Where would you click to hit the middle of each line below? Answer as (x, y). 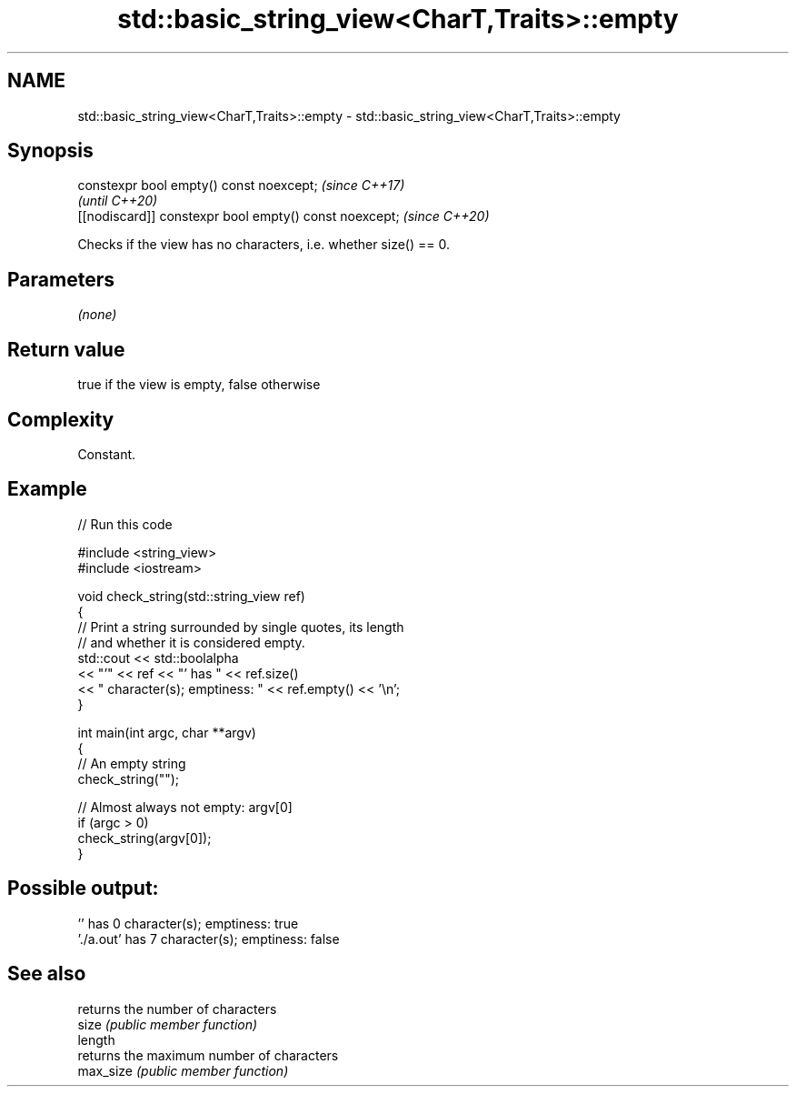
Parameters (61, 279)
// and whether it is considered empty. (191, 642)
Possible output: (83, 888)
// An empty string (132, 763)
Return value (66, 349)
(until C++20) (118, 201)
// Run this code (125, 524)
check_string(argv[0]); (144, 838)
